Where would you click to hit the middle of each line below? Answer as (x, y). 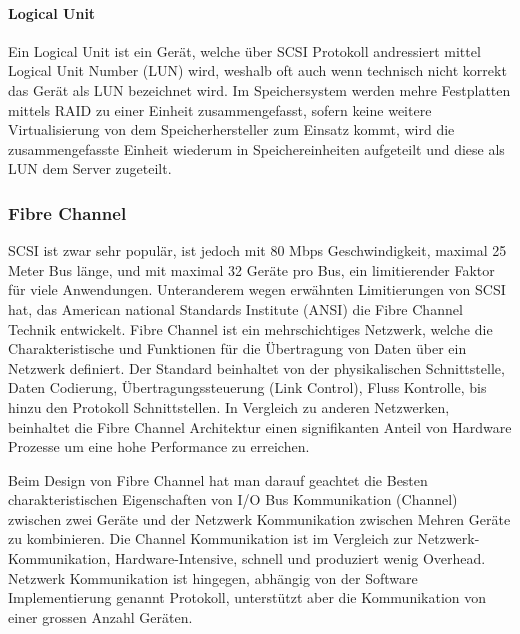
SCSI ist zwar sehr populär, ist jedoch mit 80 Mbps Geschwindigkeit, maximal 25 (257, 250)
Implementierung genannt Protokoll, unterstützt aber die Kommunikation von (247, 597)
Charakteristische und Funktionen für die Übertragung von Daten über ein (237, 348)
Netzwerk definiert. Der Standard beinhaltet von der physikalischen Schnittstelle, (256, 367)
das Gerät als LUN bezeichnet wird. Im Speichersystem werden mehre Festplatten (259, 89)
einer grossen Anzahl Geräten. (100, 616)
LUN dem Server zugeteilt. (90, 168)
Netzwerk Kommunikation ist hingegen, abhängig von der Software (213, 577)
